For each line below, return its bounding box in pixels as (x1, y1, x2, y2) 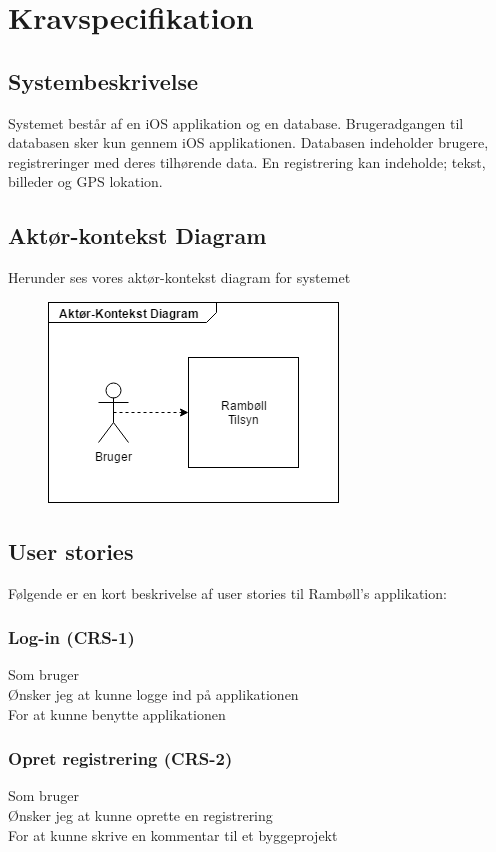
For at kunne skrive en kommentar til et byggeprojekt (8, 824, 338, 845)
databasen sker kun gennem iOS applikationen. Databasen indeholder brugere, (8, 132, 489, 153)
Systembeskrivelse (8, 65, 199, 96)
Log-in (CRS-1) (8, 625, 135, 650)
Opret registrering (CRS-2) (8, 746, 233, 771)
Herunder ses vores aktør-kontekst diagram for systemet (8, 267, 351, 288)
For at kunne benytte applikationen (8, 703, 226, 724)
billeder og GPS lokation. (8, 171, 163, 192)
